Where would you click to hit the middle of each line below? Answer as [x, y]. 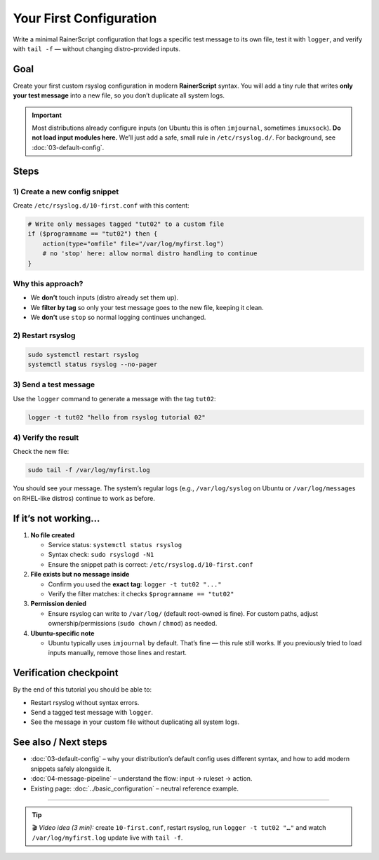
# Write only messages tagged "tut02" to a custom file [126, 224]
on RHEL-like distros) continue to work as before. [84, 498]
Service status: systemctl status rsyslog [115, 545]
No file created [53, 535]
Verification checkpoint [66, 673]
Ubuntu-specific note [62, 633]
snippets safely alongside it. [71, 769]
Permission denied [59, 604]
